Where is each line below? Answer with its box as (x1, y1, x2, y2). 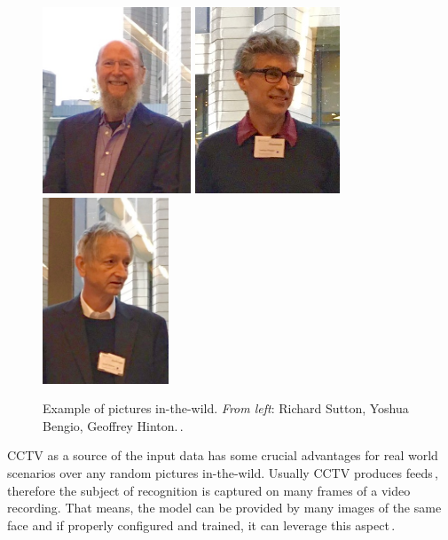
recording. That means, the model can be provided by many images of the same (7, 498, 442, 517)
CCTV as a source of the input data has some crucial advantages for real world (7, 446, 438, 465)
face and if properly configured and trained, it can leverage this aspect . (7, 515, 396, 534)
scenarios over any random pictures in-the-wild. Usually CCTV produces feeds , (7, 463, 438, 481)
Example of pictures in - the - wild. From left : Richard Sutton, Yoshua (43, 399, 409, 418)
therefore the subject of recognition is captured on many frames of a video (7, 481, 411, 499)
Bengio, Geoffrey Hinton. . (43, 416, 184, 434)
